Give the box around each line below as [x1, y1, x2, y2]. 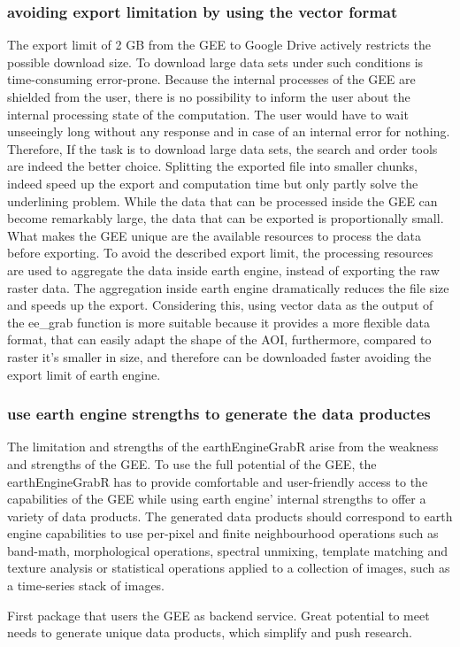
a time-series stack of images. [7, 576, 165, 595]
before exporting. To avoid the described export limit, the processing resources [7, 243, 433, 262]
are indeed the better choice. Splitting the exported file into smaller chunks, [7, 157, 418, 175]
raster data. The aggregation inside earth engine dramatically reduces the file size [7, 278, 449, 297]
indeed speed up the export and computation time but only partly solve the [7, 173, 418, 192]
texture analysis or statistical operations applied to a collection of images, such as [7, 558, 450, 577]
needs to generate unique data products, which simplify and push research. [7, 623, 412, 642]
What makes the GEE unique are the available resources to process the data [7, 226, 422, 244]
